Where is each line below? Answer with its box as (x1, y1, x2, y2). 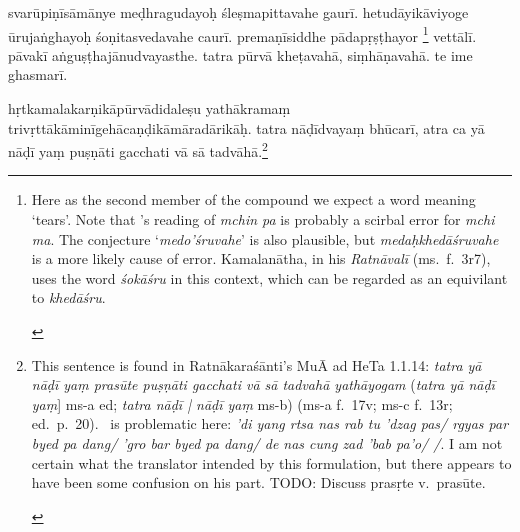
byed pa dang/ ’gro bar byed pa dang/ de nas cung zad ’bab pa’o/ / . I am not (31, 433, 503, 453)
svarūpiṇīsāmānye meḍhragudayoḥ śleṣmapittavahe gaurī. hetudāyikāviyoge (8, 2, 469, 22)
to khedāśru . (31, 287, 106, 308)
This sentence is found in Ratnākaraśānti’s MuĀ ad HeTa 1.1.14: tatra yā (31, 354, 482, 375)
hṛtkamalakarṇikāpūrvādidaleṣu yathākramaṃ (8, 98, 291, 119)
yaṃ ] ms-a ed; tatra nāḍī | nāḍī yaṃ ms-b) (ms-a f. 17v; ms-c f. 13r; (31, 393, 453, 414)
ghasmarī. (8, 64, 68, 85)
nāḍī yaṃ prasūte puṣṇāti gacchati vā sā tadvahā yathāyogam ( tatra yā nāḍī (31, 374, 495, 395)
